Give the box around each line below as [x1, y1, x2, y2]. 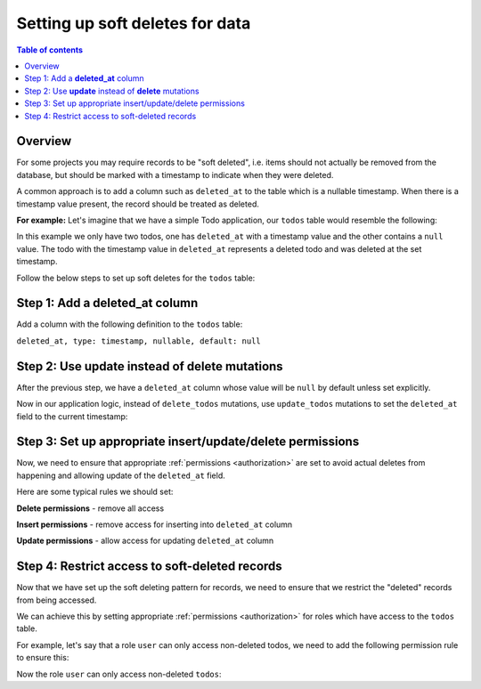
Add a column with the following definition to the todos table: [16, 319, 243, 329]
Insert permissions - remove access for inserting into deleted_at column [16, 519, 293, 530]
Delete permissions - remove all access [16, 503, 165, 514]
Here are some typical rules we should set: [16, 486, 174, 498]
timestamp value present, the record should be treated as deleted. [16, 199, 260, 209]
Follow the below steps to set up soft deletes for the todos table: [16, 272, 256, 283]
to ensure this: [16, 653, 69, 663]
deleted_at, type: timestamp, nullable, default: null [16, 336, 262, 346]
